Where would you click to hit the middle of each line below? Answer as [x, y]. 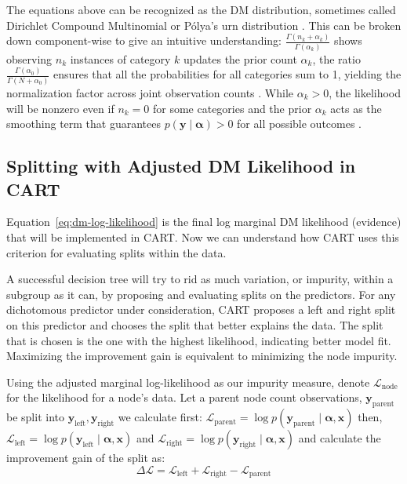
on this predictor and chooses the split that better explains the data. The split [195, 324]
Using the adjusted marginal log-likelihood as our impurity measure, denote [188, 382]
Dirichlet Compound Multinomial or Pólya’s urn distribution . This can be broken [204, 25]
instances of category [120, 58]
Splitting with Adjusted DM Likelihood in [181, 166]
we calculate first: [160, 417]
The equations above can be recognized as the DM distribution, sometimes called [201, 9]
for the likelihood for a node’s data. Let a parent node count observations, [184, 397]
